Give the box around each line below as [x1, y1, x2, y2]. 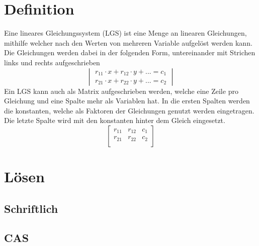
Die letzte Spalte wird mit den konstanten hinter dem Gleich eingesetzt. [4, 115, 225, 126]
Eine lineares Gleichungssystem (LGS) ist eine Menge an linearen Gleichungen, [4, 28, 247, 38]
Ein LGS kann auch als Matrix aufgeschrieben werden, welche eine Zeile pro [4, 85, 238, 96]
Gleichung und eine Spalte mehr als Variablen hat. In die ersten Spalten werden [4, 95, 250, 106]
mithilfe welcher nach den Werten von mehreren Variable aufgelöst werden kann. [4, 37, 252, 48]
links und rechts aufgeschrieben [4, 57, 100, 67]
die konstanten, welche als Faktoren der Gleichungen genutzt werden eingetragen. [4, 105, 254, 115]
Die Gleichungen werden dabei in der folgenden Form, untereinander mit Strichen [4, 47, 255, 58]
